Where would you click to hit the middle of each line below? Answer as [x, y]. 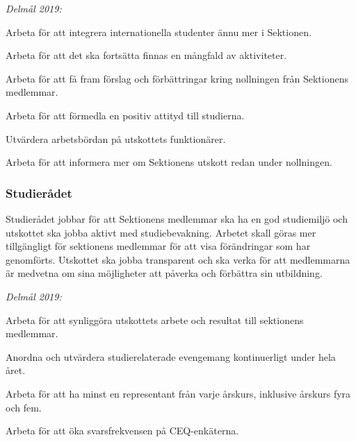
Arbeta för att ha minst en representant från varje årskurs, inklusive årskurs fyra [178, 393]
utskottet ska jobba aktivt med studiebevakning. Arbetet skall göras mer [161, 232]
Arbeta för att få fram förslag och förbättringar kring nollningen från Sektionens [177, 78]
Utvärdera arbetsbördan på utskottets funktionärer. [116, 138]
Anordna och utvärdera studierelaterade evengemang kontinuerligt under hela [171, 356]
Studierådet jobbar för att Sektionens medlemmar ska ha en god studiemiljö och [177, 218]
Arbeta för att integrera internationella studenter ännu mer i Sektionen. [159, 32]
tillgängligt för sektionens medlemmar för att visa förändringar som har [158, 246]
